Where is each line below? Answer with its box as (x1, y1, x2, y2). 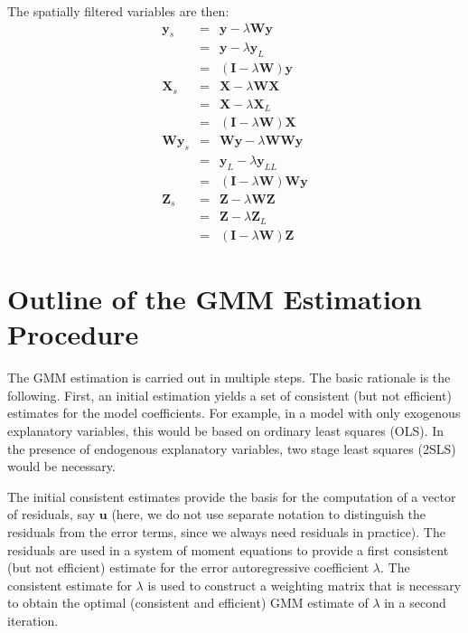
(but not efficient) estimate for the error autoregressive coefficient (7, 558, 370, 577)
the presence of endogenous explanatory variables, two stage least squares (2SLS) (7, 439, 456, 458)
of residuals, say (7, 505, 96, 524)
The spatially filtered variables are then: (7, 2, 229, 20)
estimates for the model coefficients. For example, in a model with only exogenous (7, 403, 461, 422)
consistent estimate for (7, 575, 132, 594)
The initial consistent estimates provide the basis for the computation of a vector (7, 487, 456, 505)
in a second (384, 593, 446, 612)
